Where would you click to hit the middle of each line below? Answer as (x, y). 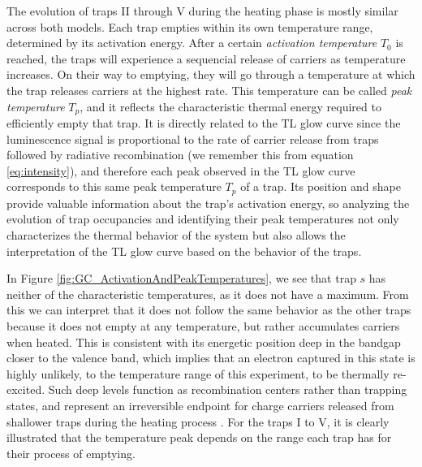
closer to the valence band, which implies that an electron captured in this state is (211, 358)
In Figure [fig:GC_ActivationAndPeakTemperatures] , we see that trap (181, 278)
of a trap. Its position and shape (321, 186)
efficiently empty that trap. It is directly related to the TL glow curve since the (204, 123)
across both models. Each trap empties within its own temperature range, (190, 26)
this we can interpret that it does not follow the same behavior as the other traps (209, 310)
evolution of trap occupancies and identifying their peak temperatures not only (203, 219)
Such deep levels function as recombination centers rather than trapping (228, 389)
